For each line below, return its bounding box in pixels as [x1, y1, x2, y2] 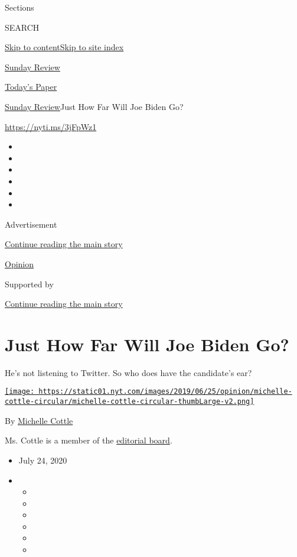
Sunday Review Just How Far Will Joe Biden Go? [5, 100, 184, 112]
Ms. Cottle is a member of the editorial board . [5, 434, 172, 446]
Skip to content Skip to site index [5, 41, 124, 53]
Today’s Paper [5, 80, 57, 93]
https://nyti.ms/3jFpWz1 [5, 120, 97, 132]
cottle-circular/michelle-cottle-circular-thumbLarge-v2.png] [5, 397, 254, 406]
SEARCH [5, 21, 40, 33]
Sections [5, 1, 34, 13]
